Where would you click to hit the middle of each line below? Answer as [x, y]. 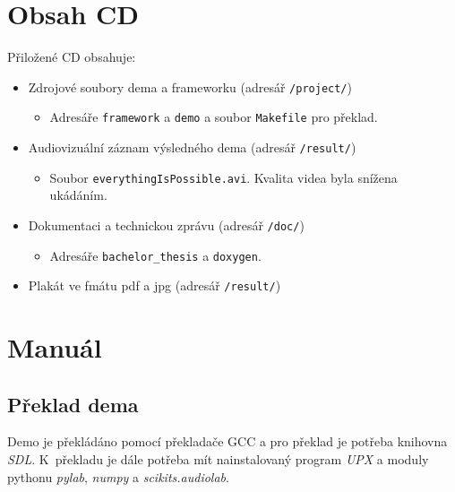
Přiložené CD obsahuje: [72, 57]
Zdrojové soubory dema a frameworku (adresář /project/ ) [190, 86]
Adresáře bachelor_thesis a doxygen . [155, 255]
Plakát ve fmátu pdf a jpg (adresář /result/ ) [155, 285]
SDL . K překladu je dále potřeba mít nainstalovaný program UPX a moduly [218, 459]
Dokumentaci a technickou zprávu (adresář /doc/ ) [166, 224]
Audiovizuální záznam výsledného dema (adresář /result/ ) [192, 147]
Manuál [55, 347]
